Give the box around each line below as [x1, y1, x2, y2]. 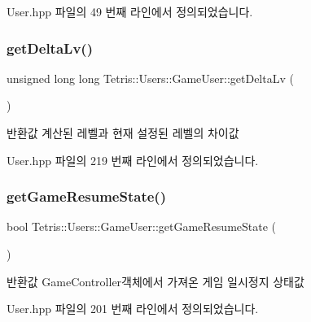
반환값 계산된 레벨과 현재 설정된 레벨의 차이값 [7, 124, 239, 141]
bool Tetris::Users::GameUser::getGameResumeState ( [7, 218, 277, 235]
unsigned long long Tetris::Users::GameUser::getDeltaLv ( [7, 69, 294, 86]
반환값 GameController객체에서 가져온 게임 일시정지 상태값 [7, 272, 304, 289]
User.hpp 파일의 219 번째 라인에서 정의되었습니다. [7, 151, 259, 168]
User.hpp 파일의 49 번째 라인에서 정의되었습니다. [7, 3, 253, 20]
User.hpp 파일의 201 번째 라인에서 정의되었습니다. [7, 300, 259, 317]
